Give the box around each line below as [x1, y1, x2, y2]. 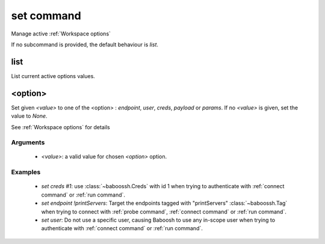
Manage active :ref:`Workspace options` [11, 30, 111, 37]
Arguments [11, 138, 45, 147]
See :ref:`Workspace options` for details [11, 123, 111, 130]
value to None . [11, 112, 48, 120]
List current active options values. [11, 72, 96, 79]
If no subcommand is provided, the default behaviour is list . [11, 41, 159, 48]
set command [11, 9, 81, 22]
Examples [11, 168, 41, 177]
